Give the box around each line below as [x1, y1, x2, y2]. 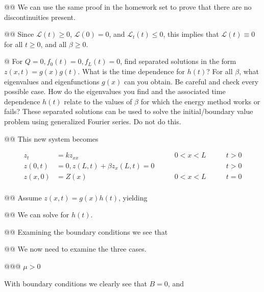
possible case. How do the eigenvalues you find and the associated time [4, 86, 226, 97]
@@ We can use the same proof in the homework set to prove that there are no [4, 2, 252, 12]
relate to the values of [64, 96, 132, 106]
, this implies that [163, 29, 219, 39]
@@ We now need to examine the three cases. [4, 243, 147, 254]
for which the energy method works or [140, 96, 260, 106]
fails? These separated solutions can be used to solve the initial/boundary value [4, 106, 253, 117]
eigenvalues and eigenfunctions [4, 76, 100, 86]
